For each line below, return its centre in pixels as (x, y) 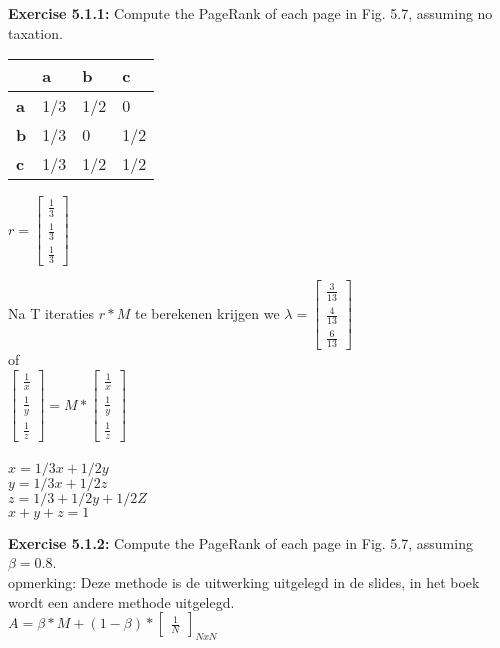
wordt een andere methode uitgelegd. (121, 601)
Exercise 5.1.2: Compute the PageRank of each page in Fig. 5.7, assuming (240, 542)
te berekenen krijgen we (207, 312)
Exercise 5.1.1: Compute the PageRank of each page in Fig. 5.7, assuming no (250, 13)
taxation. (35, 32)
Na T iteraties (51, 312)
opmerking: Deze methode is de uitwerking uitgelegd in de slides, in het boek (244, 581)
